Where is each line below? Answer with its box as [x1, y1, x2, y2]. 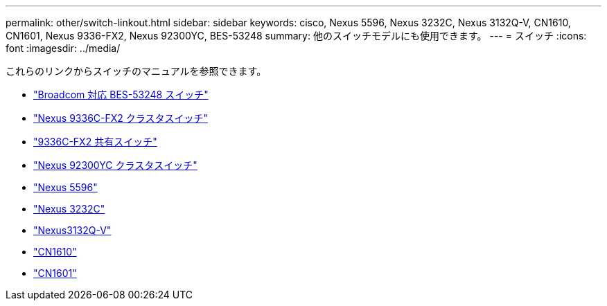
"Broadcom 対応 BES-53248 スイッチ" [33, 89, 209, 100]
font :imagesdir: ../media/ [6, 42, 121, 54]
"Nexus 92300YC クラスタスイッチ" [33, 159, 197, 171]
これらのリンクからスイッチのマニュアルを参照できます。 [6, 65, 267, 77]
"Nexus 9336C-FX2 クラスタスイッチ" [33, 112, 209, 124]
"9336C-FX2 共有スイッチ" [33, 136, 157, 147]
